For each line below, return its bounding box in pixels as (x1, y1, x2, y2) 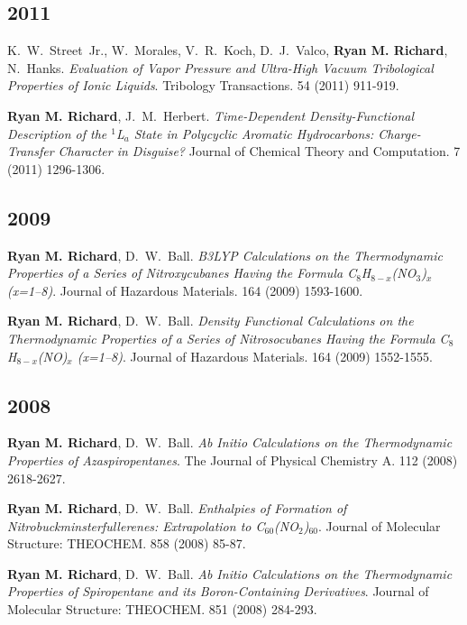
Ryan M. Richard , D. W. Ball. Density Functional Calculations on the (7, 311, 414, 330)
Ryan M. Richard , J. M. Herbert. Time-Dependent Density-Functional (7, 106, 415, 124)
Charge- (378, 124, 421, 142)
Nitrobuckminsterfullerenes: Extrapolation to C (7, 516, 265, 535)
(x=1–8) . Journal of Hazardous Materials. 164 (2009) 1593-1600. (7, 280, 363, 299)
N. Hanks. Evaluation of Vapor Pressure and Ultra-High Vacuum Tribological (7, 58, 434, 77)
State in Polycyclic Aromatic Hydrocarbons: (133, 124, 374, 142)
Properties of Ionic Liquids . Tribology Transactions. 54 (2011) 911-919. (7, 76, 399, 95)
